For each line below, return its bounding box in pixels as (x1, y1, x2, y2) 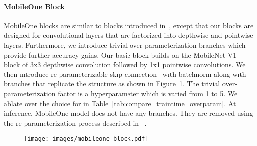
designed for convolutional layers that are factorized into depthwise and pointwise (4, 30, 253, 40)
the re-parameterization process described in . (4, 117, 147, 128)
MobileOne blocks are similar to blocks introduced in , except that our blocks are (4, 20, 254, 30)
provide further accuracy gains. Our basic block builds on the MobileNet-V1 (4, 49, 237, 60)
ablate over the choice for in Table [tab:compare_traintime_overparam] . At (4, 98, 236, 108)
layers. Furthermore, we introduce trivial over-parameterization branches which (4, 39, 246, 50)
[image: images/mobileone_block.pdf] (24, 135, 149, 143)
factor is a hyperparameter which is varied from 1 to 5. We (58, 88, 238, 98)
